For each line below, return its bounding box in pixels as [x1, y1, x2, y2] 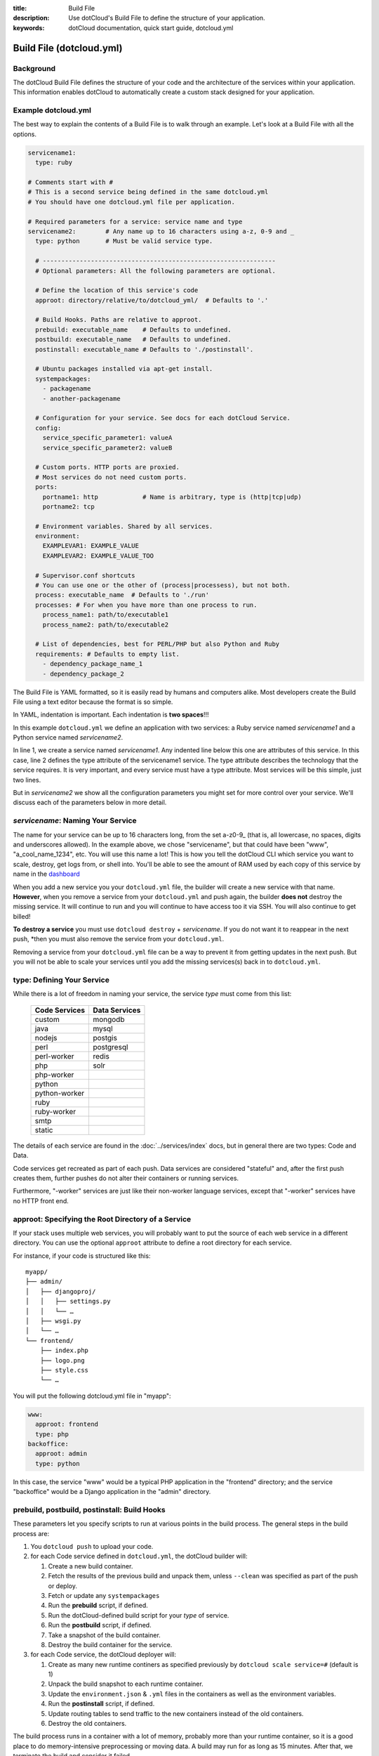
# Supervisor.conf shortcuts [35, 571, 136, 579]
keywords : [13, 23, 45, 32]
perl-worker [34, 1051, 74, 1061]
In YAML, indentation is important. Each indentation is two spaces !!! [13, 710, 209, 719]
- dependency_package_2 [42, 669, 124, 678]
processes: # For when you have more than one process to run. [35, 601, 258, 609]
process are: [13, 1529, 49, 1538]
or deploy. [48, 1581, 77, 1590]
